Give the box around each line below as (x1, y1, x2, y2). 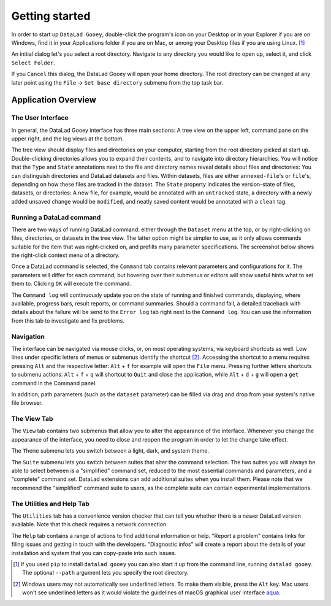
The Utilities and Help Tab (11, 499, 90, 508)
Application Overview (11, 95, 96, 105)
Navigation (11, 332, 45, 340)
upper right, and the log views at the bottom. (11, 135, 124, 142)
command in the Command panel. (11, 379, 97, 386)
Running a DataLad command (11, 213, 101, 221)
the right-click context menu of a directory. (11, 251, 120, 259)
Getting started (11, 9, 91, 23)
